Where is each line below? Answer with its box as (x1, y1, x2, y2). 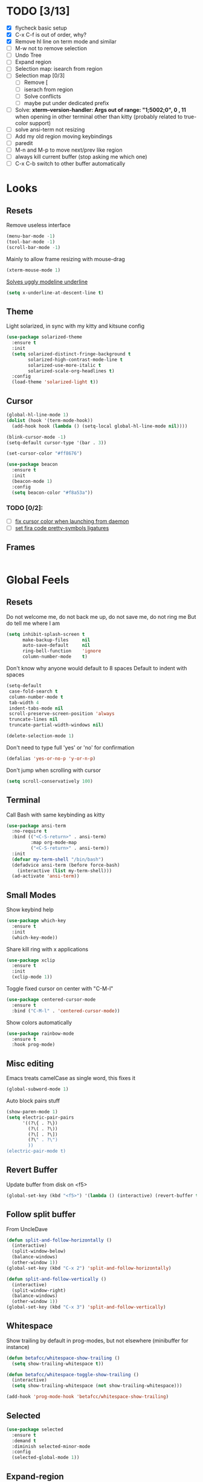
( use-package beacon (6, 461, 59, 468)
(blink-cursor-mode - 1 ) (6, 434, 66, 440)
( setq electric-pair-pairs (6, 1114, 74, 1121)
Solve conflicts (24, 92, 62, 100)
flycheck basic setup (14, 24, 68, 31)
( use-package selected (6, 1426, 63, 1432)
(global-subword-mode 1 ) (6, 1086, 69, 1092)
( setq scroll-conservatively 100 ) (6, 778, 94, 784)
